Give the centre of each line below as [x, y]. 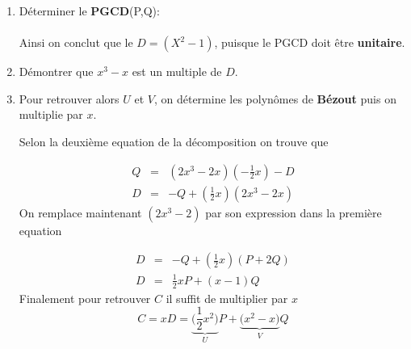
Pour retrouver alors [69, 98]
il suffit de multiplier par [227, 298]
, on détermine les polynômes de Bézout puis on [275, 98]
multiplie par [51, 114]
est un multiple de [177, 71]
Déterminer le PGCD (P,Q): [89, 11]
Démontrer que [56, 71]
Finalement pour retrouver [85, 298]
